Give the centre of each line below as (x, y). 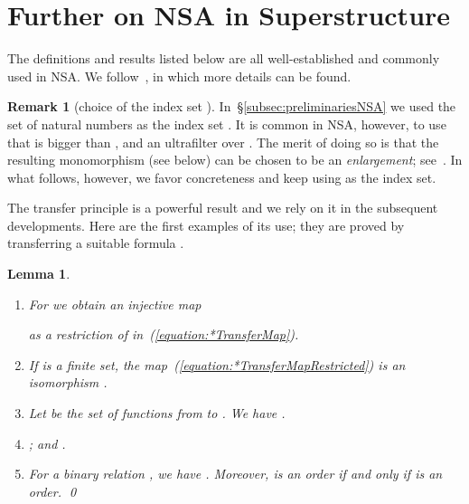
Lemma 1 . (39, 274)
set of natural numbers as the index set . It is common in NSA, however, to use (227, 124)
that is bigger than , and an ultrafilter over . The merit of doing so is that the (223, 142)
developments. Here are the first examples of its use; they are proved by (206, 225)
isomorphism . (68, 382)
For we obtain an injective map (115, 304)
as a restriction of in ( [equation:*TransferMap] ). (164, 334)
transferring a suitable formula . (96, 243)
